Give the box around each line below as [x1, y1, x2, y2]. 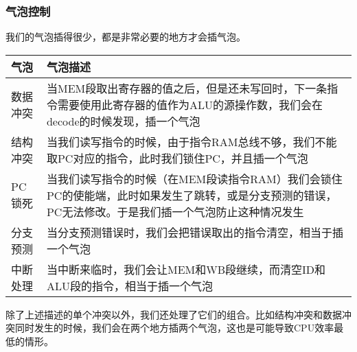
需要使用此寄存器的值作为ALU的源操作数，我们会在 [57, 96, 323, 113]
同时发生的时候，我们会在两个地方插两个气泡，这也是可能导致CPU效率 [14, 320, 334, 335]
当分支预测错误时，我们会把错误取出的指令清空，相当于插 [46, 224, 343, 240]
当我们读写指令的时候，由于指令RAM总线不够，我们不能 [46, 133, 337, 150]
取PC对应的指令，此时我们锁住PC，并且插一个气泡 [46, 150, 308, 166]
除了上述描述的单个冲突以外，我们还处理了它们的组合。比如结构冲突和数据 [5, 307, 342, 321]
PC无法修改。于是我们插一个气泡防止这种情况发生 [46, 203, 304, 220]
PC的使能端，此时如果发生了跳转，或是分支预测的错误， [46, 187, 337, 203]
